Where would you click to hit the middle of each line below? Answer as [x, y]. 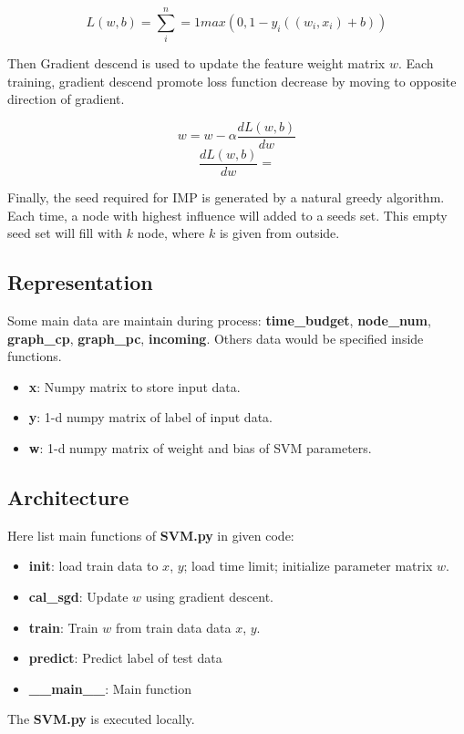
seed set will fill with [65, 233]
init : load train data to [93, 566]
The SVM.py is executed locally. [101, 719]
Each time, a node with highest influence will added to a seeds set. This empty [227, 215]
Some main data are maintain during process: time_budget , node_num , [219, 320]
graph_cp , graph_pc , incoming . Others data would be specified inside [216, 338]
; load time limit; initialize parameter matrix [308, 566]
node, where [171, 233]
